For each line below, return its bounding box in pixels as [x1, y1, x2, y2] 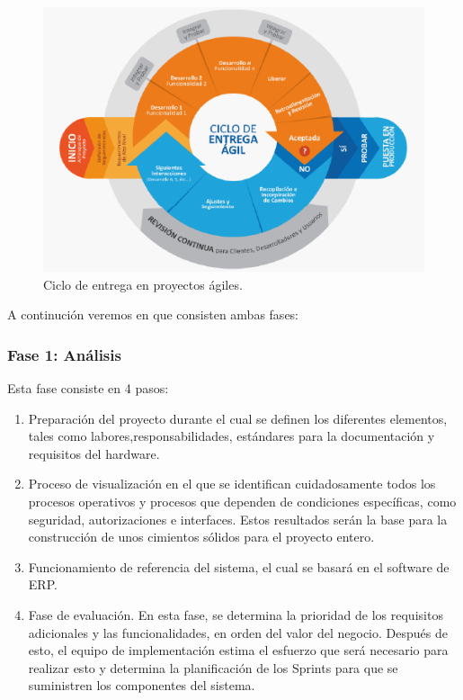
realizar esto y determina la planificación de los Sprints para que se [28, 658, 398, 677]
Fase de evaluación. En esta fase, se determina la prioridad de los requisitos [28, 606, 443, 624]
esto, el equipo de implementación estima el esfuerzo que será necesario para [28, 641, 449, 660]
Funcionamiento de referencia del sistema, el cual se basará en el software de [28, 557, 450, 576]
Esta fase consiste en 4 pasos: [7, 379, 169, 398]
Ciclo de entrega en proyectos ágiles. [43, 274, 243, 293]
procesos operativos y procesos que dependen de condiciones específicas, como [28, 492, 457, 511]
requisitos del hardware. [28, 444, 160, 462]
